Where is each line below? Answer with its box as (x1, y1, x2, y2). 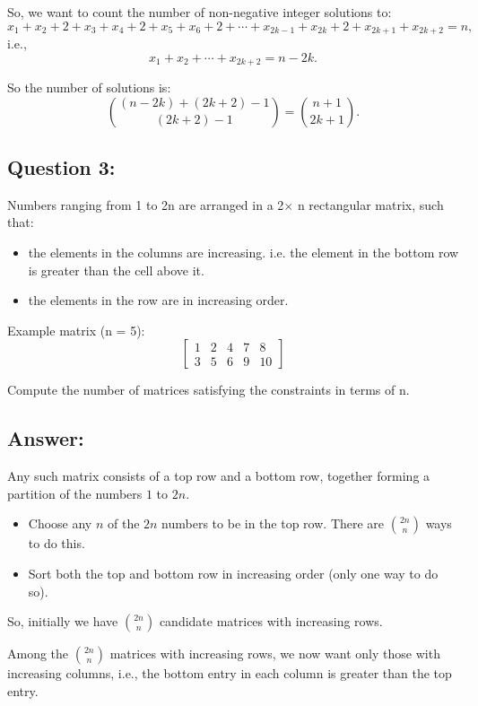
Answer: (7, 424, 84, 452)
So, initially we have (7, 612, 118, 631)
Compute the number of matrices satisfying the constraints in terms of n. (7, 380, 410, 399)
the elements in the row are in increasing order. (28, 291, 289, 309)
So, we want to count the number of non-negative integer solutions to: (7, 3, 392, 21)
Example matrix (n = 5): (7, 320, 145, 339)
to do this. (28, 534, 85, 553)
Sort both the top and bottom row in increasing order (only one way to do (28, 564, 439, 583)
